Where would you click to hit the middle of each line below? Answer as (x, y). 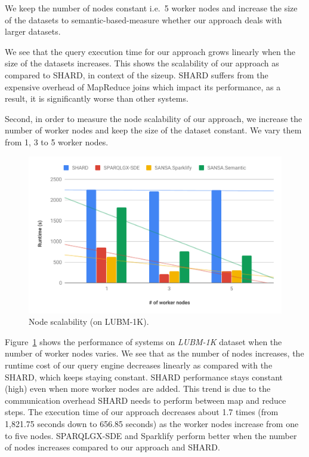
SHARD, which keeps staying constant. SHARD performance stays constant (144, 377)
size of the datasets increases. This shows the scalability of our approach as (142, 63)
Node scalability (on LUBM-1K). (89, 322)
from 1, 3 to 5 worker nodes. (57, 141)
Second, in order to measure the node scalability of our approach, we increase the (154, 118)
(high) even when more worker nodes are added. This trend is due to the (138, 389)
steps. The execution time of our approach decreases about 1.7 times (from (142, 412)
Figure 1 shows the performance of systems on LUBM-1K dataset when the (143, 341)
